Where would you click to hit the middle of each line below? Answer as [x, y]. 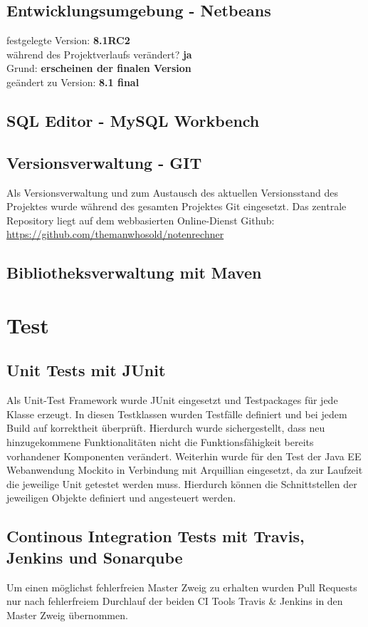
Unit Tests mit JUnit [86, 370]
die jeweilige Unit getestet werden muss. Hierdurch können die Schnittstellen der [182, 483]
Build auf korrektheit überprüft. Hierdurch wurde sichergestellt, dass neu [166, 428]
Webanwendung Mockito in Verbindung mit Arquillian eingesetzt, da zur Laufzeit [185, 470]
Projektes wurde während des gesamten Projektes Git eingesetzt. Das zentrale [177, 206]
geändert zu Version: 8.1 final [73, 82]
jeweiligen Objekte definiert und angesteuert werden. [121, 498]
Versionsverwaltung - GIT [104, 162]
